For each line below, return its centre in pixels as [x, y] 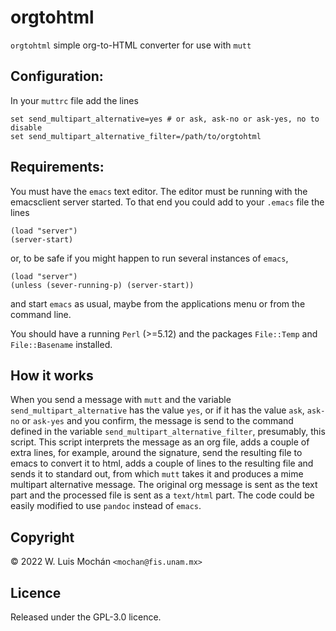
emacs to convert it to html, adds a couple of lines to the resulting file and [162, 463]
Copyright [42, 537]
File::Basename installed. [61, 344]
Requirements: [57, 167]
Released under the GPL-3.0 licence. [86, 617]
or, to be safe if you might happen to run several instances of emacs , [149, 258]
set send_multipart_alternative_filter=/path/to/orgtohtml [136, 136]
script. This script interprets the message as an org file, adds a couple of [160, 442]
